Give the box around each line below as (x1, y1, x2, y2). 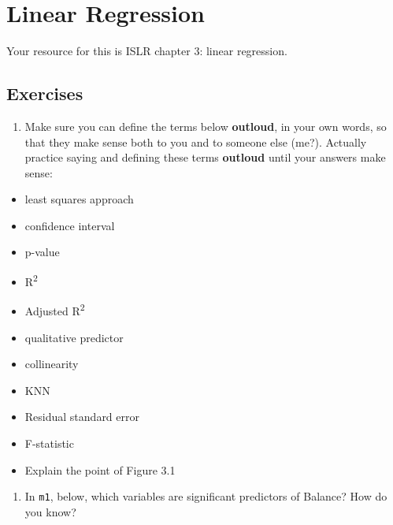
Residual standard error (24, 408, 139, 425)
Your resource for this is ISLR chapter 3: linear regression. (6, 43, 287, 59)
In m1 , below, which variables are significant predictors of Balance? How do (24, 488, 387, 505)
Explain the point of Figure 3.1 (24, 461, 176, 478)
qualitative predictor (24, 329, 124, 345)
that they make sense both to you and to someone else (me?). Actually (24, 133, 367, 150)
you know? (24, 503, 76, 519)
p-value (24, 244, 60, 260)
